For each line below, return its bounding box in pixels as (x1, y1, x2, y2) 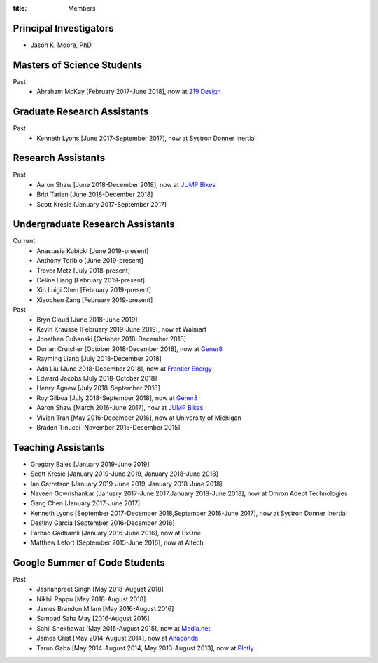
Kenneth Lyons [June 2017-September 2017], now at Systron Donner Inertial (36, 134, 256, 142)
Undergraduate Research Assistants (13, 218, 175, 231)
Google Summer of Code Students (13, 556, 166, 568)
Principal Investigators (13, 22, 114, 34)
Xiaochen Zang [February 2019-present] (36, 295, 153, 304)
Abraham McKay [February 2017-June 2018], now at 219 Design (36, 88, 221, 96)
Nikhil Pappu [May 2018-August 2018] (36, 594, 146, 603)
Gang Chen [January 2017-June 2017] (30, 499, 141, 507)
